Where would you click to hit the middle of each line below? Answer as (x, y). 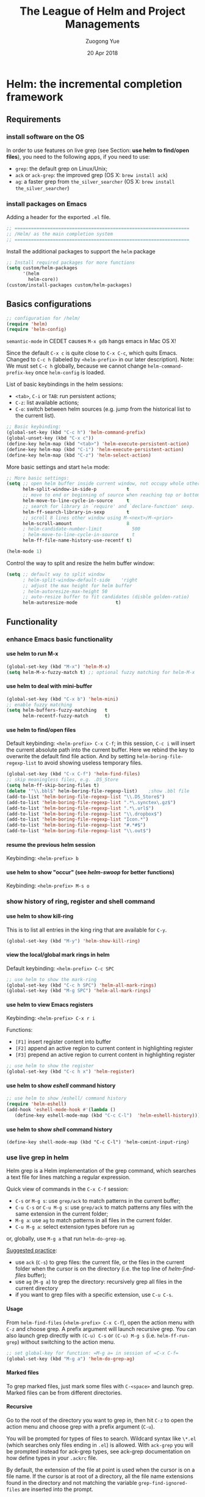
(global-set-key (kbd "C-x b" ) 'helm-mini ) (63, 699)
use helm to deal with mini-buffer (49, 686)
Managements (103, 24)
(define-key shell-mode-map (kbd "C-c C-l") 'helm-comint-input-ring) (98, 1142)
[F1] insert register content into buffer (63, 1042)
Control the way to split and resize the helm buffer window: (81, 563)
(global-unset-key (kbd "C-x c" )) (50, 438)
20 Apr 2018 (103, 53)
